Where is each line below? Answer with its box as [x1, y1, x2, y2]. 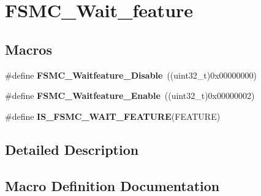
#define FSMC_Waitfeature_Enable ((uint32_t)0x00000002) [5, 89, 255, 102]
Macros [5, 39, 52, 58]
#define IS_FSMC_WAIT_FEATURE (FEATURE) [5, 109, 221, 122]
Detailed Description [5, 139, 139, 159]
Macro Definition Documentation [5, 176, 220, 195]
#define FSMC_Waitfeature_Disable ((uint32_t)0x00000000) [5, 68, 257, 81]
